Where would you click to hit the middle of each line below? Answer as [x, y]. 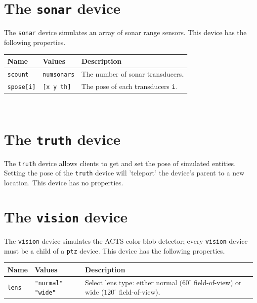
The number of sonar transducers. [133, 73]
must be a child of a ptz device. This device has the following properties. [114, 250]
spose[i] [22, 87]
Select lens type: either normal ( [134, 282]
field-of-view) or [218, 282]
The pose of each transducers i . [129, 86]
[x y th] [57, 87]
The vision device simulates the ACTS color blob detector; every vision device [126, 240]
